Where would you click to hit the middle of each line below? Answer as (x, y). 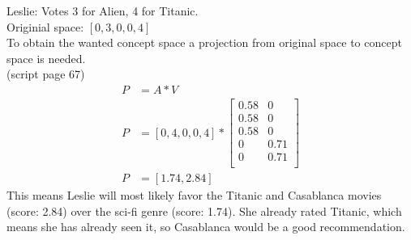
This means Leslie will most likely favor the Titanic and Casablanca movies (194, 195)
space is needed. (46, 58)
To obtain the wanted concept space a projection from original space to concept (204, 42)
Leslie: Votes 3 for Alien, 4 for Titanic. (103, 11)
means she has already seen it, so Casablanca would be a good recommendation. (206, 227)
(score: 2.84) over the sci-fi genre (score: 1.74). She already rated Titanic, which (204, 211)
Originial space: (45, 26)
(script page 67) (46, 74)
